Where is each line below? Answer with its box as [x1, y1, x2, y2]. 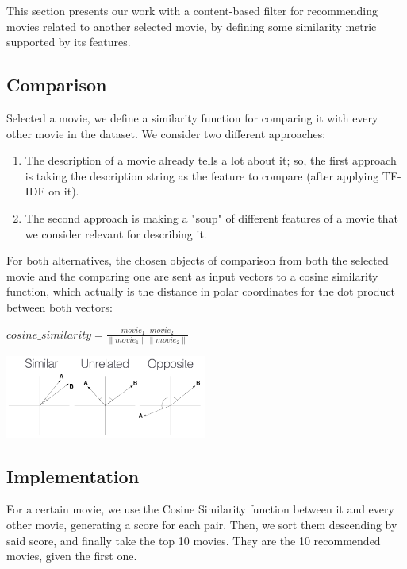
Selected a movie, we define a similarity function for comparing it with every [6, 109, 378, 126]
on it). [48, 183, 79, 199]
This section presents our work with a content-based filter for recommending [6, 2, 378, 18]
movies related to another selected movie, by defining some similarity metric [6, 17, 377, 34]
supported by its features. [6, 33, 131, 50]
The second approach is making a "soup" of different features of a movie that [25, 209, 398, 226]
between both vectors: [6, 298, 113, 315]
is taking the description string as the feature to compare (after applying [25, 167, 379, 184]
